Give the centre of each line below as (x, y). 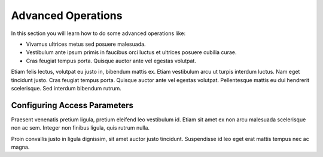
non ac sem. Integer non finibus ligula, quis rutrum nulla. (80, 128)
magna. (20, 147)
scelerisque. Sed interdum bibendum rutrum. (66, 88)
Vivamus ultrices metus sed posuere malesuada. (86, 44)
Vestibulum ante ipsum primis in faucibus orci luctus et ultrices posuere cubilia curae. (131, 52)
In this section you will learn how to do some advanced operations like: (98, 33)
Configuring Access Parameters (72, 105)
